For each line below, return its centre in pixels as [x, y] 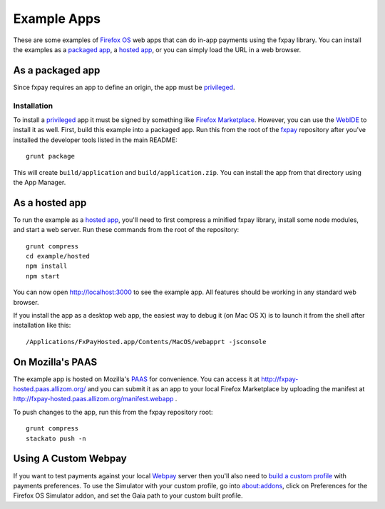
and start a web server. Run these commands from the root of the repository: [126, 230]
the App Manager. [40, 182]
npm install [47, 266]
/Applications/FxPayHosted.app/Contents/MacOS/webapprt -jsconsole [146, 342]
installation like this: [42, 326]
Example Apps [57, 19]
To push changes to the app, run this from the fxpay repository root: [113, 412]
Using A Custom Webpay [70, 459]
